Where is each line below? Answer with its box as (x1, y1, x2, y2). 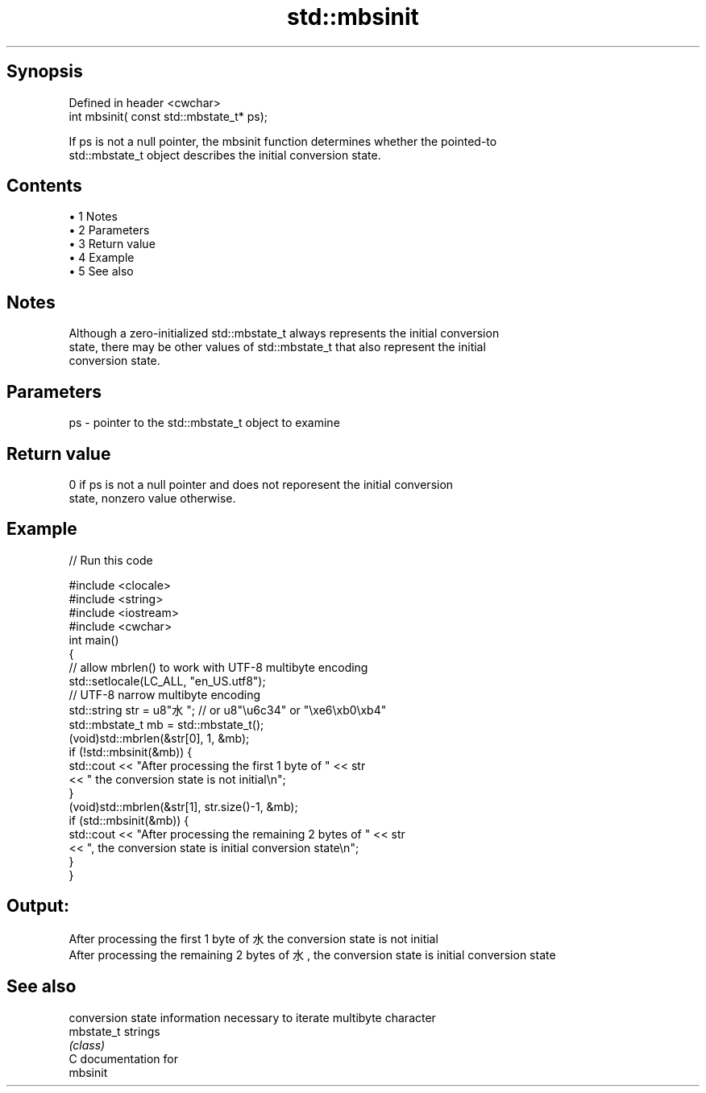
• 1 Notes (69, 209, 118, 224)
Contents (6, 176, 82, 197)
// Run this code (69, 553, 153, 567)
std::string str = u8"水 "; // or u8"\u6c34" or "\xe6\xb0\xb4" (69, 702, 387, 717)
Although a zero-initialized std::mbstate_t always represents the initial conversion (69, 326, 500, 341)
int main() (69, 632, 119, 647)
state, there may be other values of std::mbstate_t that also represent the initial (69, 340, 486, 354)
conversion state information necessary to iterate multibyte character (69, 1010, 436, 1025)
